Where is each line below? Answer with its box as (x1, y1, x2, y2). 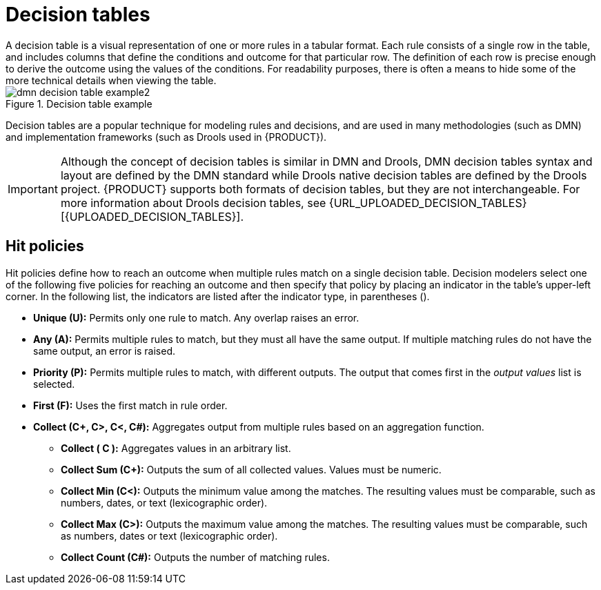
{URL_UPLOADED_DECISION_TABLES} (328, 195, 527, 210)
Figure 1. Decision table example (6, 97, 152, 110)
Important (8, 181, 58, 196)
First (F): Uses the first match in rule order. (33, 399, 228, 411)
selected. (33, 377, 75, 390)
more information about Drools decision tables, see (60, 195, 326, 210)
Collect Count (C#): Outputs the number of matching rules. (61, 551, 330, 563)
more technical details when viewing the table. (6, 74, 217, 86)
